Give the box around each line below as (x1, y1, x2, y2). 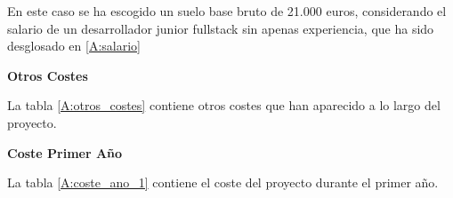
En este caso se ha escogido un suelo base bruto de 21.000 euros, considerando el (7, 2, 447, 20)
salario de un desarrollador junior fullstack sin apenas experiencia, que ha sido (7, 19, 434, 37)
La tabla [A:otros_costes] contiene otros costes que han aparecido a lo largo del (7, 96, 441, 115)
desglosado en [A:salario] (7, 36, 142, 55)
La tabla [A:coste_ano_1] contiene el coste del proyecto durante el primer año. (7, 173, 439, 192)
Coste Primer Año (7, 143, 123, 162)
